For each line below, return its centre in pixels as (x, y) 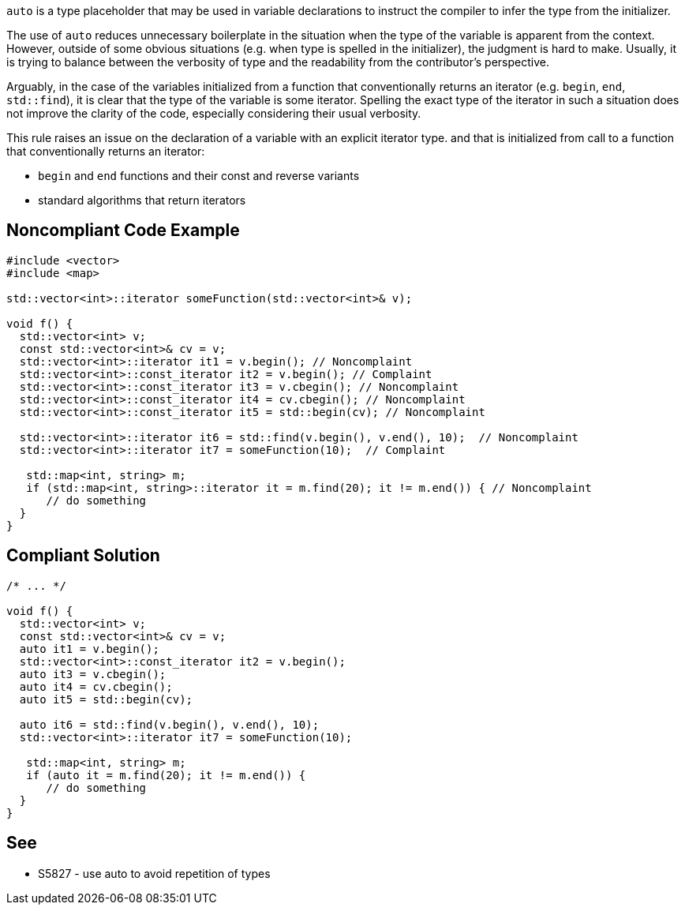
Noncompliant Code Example (123, 231)
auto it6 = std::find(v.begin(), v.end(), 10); (169, 724)
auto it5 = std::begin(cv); (106, 699)
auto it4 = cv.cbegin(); (96, 686)
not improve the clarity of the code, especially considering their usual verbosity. (214, 113)
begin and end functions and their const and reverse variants (199, 176)
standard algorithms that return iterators (142, 200)
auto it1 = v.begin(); (89, 649)
